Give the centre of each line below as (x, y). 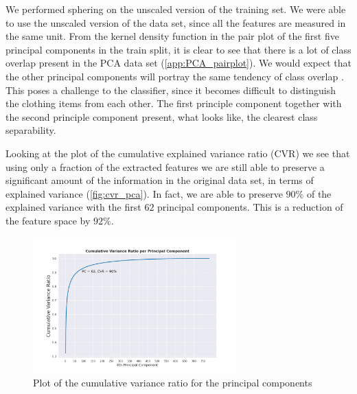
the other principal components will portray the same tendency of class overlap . (175, 76)
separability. (31, 130)
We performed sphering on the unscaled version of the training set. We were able (176, 9)
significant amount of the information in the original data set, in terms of (160, 180)
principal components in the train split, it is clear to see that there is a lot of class (178, 49)
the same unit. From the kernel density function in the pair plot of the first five (172, 36)
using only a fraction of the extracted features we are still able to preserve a (165, 166)
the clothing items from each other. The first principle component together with (174, 103)
